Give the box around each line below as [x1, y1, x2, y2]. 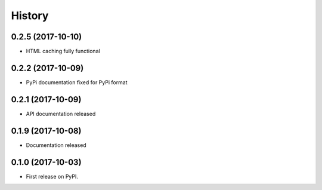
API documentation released [26, 110, 96, 117]
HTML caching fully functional [26, 48, 101, 55]
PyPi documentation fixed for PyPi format [26, 78, 128, 86]
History [11, 9, 49, 22]
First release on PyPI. [26, 173, 79, 180]
